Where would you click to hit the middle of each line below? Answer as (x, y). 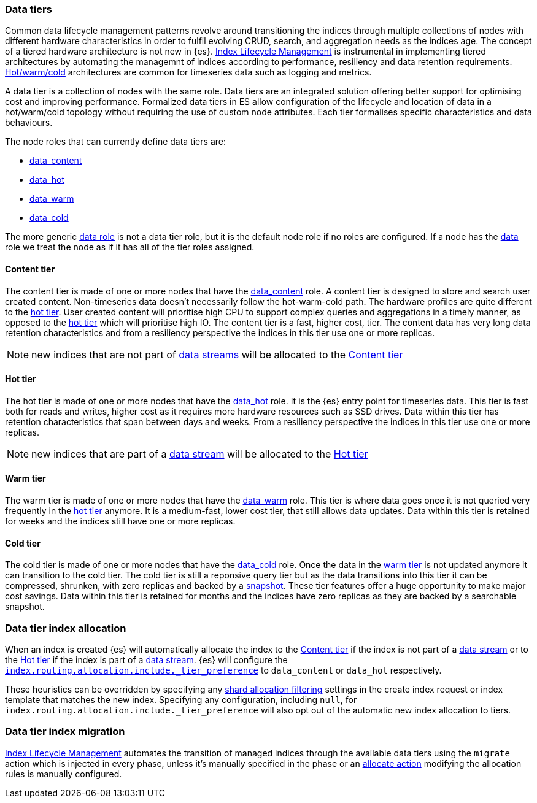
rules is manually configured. (64, 774)
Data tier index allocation (66, 628)
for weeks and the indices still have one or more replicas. (120, 521)
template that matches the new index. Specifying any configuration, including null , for (181, 700)
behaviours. (29, 123)
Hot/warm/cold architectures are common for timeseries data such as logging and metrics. (188, 72)
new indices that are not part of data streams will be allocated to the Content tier (217, 354)
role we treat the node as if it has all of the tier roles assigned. (130, 247)
